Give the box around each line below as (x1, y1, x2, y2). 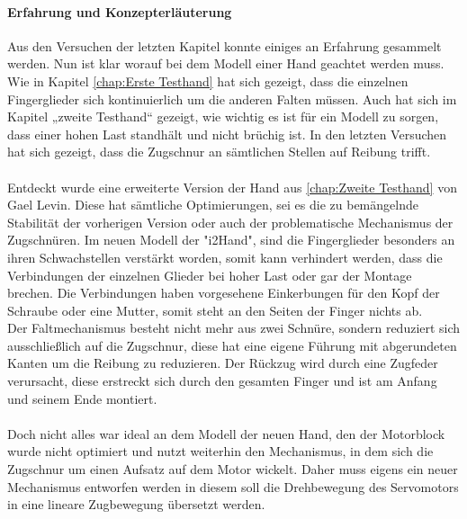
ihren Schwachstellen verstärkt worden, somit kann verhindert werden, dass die (7, 247, 443, 266)
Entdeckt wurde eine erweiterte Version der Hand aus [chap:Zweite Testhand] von (7, 177, 457, 196)
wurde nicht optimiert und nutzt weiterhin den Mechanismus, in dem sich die (7, 442, 434, 461)
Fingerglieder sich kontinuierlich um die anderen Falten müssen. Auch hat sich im (7, 89, 457, 108)
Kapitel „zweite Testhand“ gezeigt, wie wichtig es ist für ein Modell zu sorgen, (7, 107, 439, 126)
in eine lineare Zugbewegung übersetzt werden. (7, 495, 265, 514)
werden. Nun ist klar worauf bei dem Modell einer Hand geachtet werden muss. (7, 54, 445, 73)
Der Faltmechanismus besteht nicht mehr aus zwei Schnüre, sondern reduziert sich (7, 318, 461, 337)
